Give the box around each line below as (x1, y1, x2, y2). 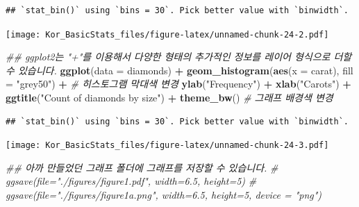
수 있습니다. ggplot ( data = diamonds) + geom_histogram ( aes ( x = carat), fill (6, 63, 353, 77)
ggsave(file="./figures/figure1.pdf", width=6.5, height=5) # (6, 174, 257, 188)
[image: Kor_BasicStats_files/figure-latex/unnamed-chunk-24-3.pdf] (6, 140, 329, 151)
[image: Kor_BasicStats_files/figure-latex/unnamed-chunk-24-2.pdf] (6, 29, 329, 40)
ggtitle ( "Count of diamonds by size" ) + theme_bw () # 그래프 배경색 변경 (6, 90, 333, 105)
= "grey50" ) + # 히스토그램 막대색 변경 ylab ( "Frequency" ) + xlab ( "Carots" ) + (6, 76, 351, 91)
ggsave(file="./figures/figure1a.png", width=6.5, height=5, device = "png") (6, 188, 322, 202)
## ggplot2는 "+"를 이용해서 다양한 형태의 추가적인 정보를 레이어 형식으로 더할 (6, 49, 352, 64)
